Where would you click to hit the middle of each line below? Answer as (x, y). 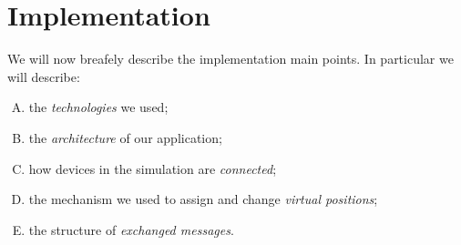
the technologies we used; (98, 107)
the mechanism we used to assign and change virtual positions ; (203, 199)
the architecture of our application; (125, 137)
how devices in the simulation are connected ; (153, 168)
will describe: (44, 76)
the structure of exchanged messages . (131, 229)
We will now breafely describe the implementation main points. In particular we (230, 59)
